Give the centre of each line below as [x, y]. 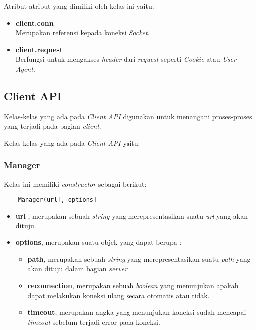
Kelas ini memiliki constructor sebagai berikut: [75, 183]
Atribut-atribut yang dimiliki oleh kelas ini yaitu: [79, 6]
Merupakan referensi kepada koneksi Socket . [83, 33]
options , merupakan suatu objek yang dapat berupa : [99, 242]
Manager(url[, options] [58, 200]
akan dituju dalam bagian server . [78, 269]
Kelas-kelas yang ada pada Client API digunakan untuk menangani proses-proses [128, 116]
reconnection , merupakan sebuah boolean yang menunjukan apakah [133, 285]
